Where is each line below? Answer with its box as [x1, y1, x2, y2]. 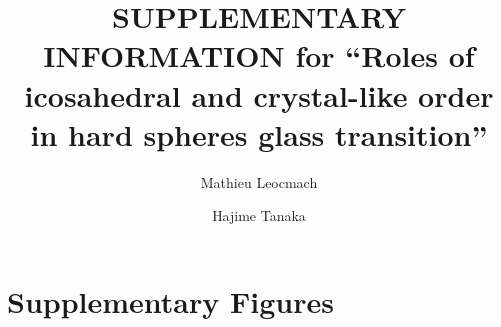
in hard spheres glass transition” [30, 113, 488, 154]
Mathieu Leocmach [200, 171, 318, 192]
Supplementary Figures [7, 280, 334, 321]
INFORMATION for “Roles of [43, 35, 475, 76]
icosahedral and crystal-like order [24, 74, 494, 115]
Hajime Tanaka [212, 205, 306, 226]
